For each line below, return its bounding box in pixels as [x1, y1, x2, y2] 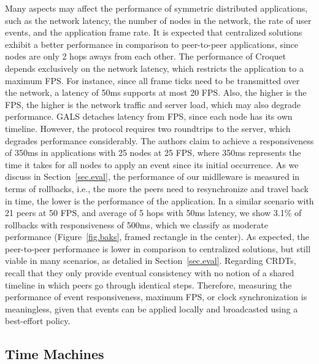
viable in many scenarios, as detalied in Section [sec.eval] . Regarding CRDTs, [5, 254, 296, 267]
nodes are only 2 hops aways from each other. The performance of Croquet [5, 50, 286, 63]
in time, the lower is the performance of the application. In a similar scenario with [5, 194, 314, 207]
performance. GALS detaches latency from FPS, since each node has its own [5, 110, 293, 123]
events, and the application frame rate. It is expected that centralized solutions [5, 26, 302, 39]
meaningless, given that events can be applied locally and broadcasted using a [5, 302, 298, 315]
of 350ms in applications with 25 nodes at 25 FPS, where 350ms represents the [5, 146, 301, 159]
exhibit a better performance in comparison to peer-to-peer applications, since [5, 37, 299, 50]
